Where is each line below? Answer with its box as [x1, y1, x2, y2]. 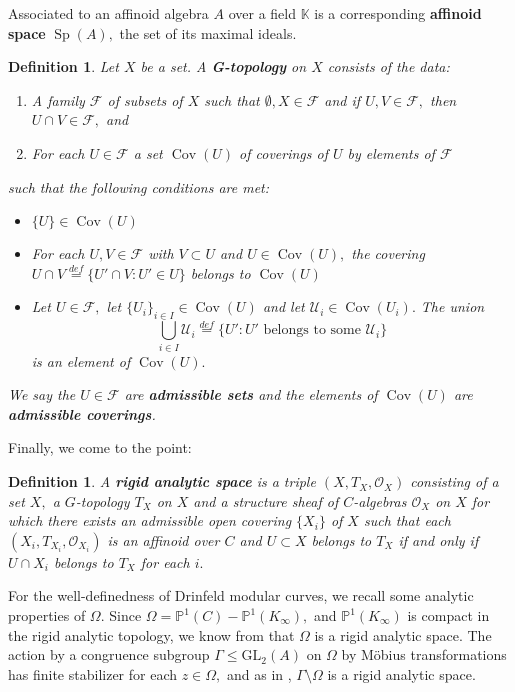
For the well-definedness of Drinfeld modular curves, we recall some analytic [8, 585, 474, 606]
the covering [351, 243, 425, 264]
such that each [363, 510, 451, 531]
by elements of [347, 142, 435, 163]
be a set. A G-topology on [140, 56, 307, 77]
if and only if [398, 529, 479, 550]
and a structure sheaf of [193, 490, 339, 511]
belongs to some [263, 323, 361, 338]
